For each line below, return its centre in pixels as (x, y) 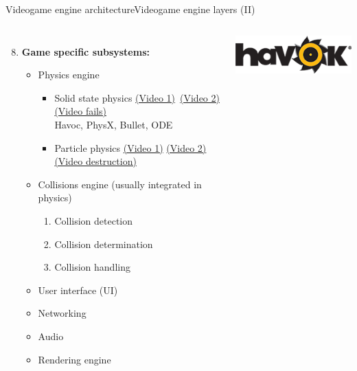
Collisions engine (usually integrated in (120, 184)
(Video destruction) (95, 161)
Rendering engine (74, 359)
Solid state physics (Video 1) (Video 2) (137, 97)
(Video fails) (80, 111)
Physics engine (69, 75)
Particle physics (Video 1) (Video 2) (130, 147)
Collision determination (104, 244)
